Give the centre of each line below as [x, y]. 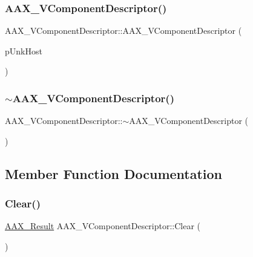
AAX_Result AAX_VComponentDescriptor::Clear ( [103, 226]
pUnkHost [24, 50]
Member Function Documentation [114, 173]
